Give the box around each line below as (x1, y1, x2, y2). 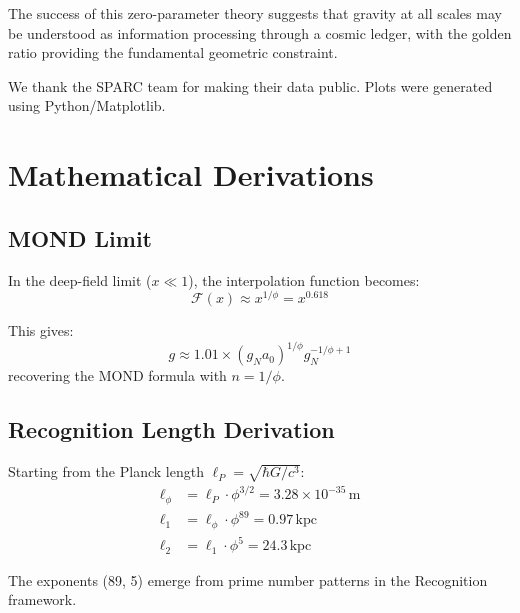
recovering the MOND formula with (8, 365, 227, 386)
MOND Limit (8, 222, 152, 253)
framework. (8, 589, 77, 610)
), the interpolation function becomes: (188, 269, 420, 290)
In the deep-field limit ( (8, 269, 152, 290)
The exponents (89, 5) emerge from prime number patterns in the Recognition (8, 569, 488, 590)
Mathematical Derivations (8, 154, 374, 195)
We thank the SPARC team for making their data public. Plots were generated (8, 75, 493, 96)
